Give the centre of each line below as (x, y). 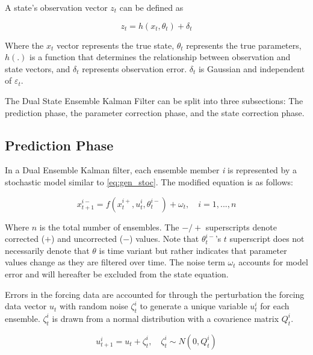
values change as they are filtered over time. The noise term (115, 262)
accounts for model (273, 262)
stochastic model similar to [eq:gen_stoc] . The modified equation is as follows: (149, 181)
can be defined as (151, 7)
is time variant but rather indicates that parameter (193, 250)
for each (275, 306)
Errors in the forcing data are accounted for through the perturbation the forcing (155, 294)
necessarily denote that (47, 250)
